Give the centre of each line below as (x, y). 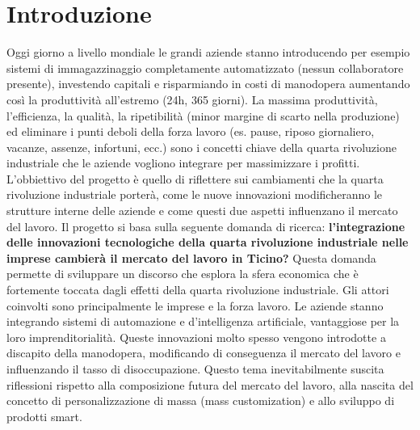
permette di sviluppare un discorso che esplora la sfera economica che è (183, 274)
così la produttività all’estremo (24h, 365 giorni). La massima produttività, (192, 99)
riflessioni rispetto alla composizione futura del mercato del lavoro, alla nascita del (210, 384)
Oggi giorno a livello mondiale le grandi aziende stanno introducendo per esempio (208, 52)
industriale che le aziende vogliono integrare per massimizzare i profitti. (183, 163)
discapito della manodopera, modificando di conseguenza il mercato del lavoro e (204, 353)
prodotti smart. (44, 416)
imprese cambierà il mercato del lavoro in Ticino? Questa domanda (191, 257)
